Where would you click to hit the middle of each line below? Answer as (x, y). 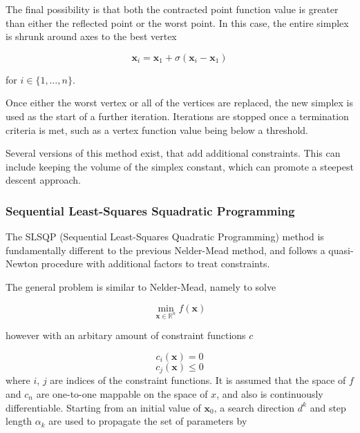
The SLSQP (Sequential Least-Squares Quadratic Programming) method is (165, 237)
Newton (22, 263)
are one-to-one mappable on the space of (122, 393)
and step (328, 407)
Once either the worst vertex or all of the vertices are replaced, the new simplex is (179, 103)
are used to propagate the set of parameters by (148, 421)
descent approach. (44, 180)
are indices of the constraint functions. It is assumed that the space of (198, 380)
